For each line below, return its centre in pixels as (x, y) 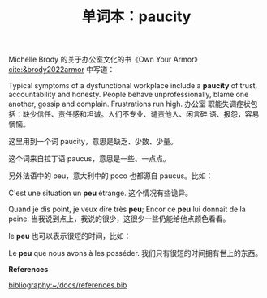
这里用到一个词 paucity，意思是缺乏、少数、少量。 (93, 142)
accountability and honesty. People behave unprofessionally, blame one (129, 95)
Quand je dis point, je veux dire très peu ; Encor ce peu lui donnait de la (127, 209)
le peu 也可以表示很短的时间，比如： (70, 236)
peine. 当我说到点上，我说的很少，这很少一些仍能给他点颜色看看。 (119, 219)
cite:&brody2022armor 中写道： (62, 70)
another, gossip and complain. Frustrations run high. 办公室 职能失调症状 (129, 104)
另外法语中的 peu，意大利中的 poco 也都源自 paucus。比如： (111, 176)
